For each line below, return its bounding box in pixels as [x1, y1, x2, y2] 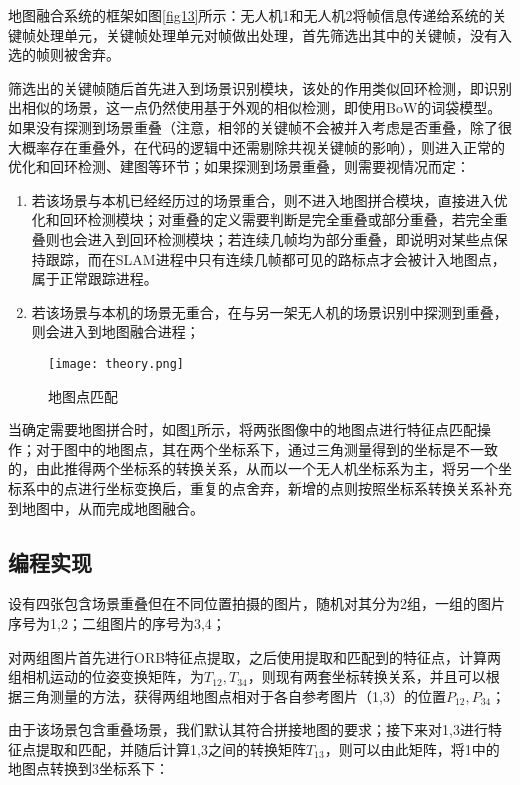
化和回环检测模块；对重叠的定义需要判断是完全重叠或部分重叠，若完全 [31, 209, 494, 230]
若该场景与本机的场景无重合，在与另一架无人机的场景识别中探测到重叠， [31, 301, 508, 322]
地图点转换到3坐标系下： [8, 758, 169, 779]
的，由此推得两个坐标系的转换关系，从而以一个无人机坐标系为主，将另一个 [8, 458, 498, 479]
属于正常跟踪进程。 [31, 268, 158, 289]
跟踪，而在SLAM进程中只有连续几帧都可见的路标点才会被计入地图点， [45, 248, 506, 269]
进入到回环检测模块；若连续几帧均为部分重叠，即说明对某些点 [87, 228, 494, 249]
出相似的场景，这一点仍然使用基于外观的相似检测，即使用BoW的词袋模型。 [8, 97, 502, 118]
